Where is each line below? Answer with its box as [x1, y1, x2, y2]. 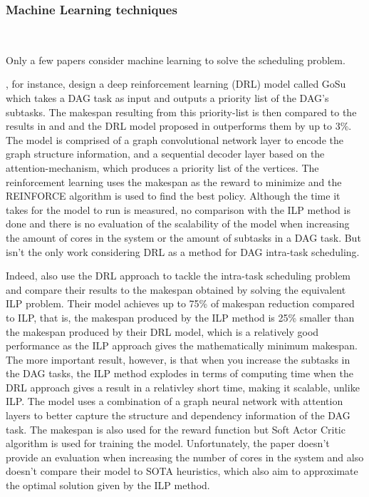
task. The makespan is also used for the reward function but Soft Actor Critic [6, 421, 345, 436]
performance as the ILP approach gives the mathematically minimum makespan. [6, 338, 358, 353]
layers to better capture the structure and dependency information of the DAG [6, 408, 350, 423]
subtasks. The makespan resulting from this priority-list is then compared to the [6, 104, 357, 119]
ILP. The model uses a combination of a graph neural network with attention [6, 394, 343, 409]
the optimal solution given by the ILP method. [6, 478, 210, 493]
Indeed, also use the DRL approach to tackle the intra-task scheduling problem [6, 268, 351, 283]
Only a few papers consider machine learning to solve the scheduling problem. [6, 52, 345, 67]
